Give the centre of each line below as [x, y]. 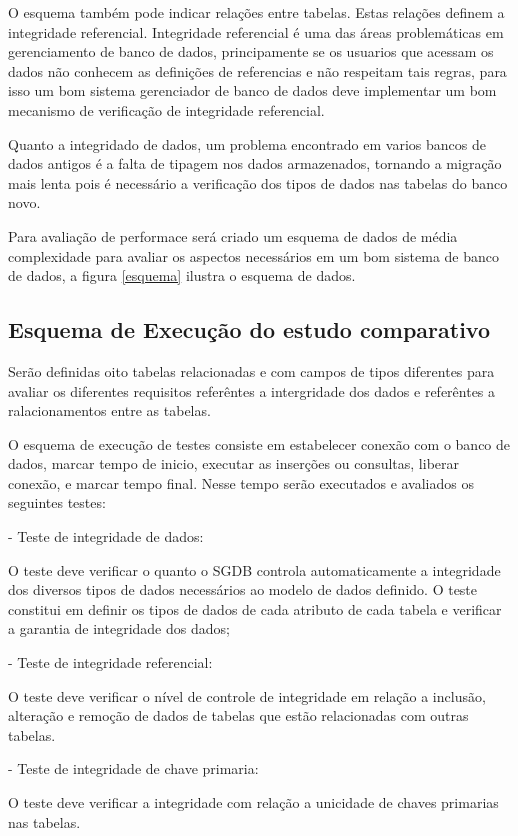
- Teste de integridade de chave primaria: [133, 768]
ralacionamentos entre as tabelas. [109, 410]
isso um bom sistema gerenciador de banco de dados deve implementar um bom [252, 90]
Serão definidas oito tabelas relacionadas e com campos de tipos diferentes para [251, 370]
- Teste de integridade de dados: [106, 536]
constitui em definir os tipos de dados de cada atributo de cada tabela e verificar [255, 608]
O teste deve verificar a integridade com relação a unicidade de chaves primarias [253, 802]
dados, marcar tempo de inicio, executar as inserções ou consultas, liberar [234, 463]
